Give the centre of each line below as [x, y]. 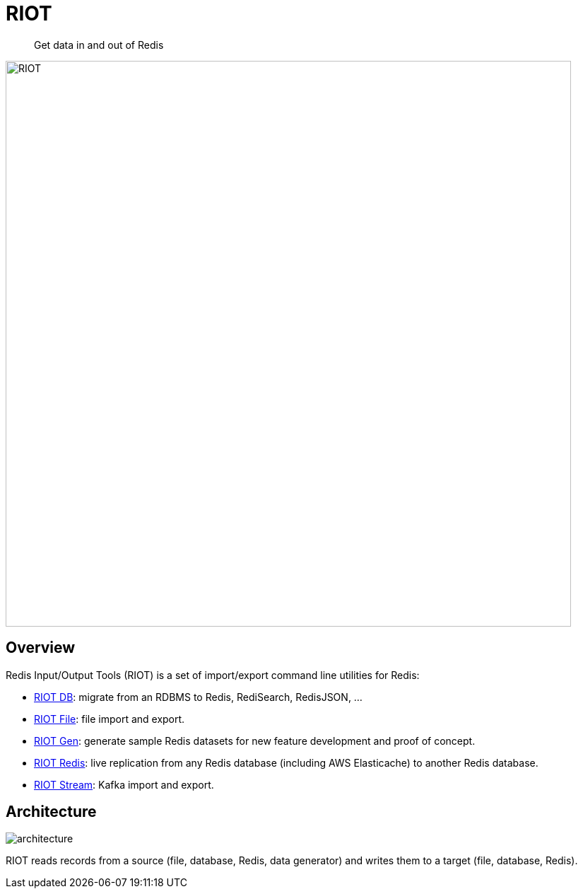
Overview [41, 648]
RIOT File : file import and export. [110, 719]
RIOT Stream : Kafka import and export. [124, 784]
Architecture [51, 812]
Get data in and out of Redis [99, 45]
